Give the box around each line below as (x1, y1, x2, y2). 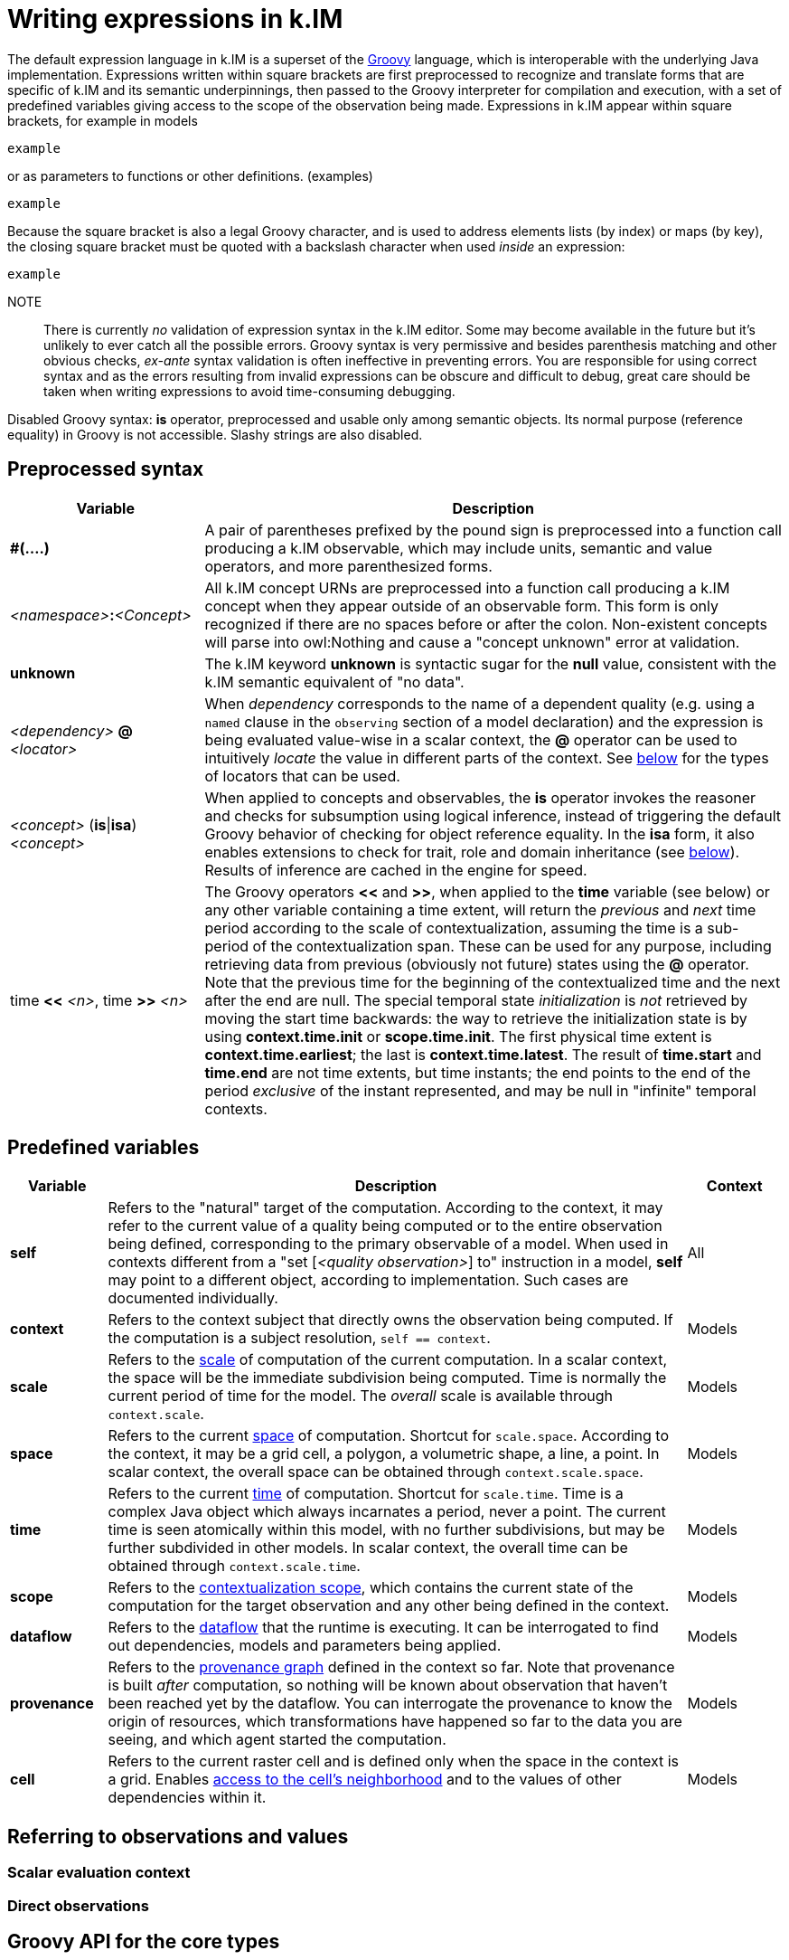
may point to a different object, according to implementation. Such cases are (108, 1271, 629, 1290)
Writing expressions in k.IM (7, 4, 343, 34)
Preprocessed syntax (7, 458, 204, 481)
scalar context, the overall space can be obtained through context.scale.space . (108, 1463, 643, 1482)
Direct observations (7, 1896, 149, 1915)
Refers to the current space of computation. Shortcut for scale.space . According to (108, 1426, 669, 1445)
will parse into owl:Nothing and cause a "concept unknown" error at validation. (204, 632, 740, 651)
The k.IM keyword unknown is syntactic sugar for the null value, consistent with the (204, 654, 777, 673)
